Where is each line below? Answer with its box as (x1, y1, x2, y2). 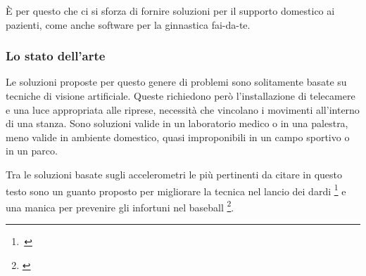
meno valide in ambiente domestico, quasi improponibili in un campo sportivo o (6, 129, 350, 144)
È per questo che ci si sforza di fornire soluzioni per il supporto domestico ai (6, 4, 335, 18)
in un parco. (6, 143, 58, 158)
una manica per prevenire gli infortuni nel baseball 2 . (6, 197, 234, 214)
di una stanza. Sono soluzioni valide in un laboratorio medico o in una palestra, (6, 116, 348, 131)
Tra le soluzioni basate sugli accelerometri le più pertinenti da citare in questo (6, 166, 343, 181)
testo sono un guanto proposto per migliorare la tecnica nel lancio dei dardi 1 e (6, 181, 346, 198)
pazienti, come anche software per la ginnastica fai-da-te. (6, 17, 251, 32)
